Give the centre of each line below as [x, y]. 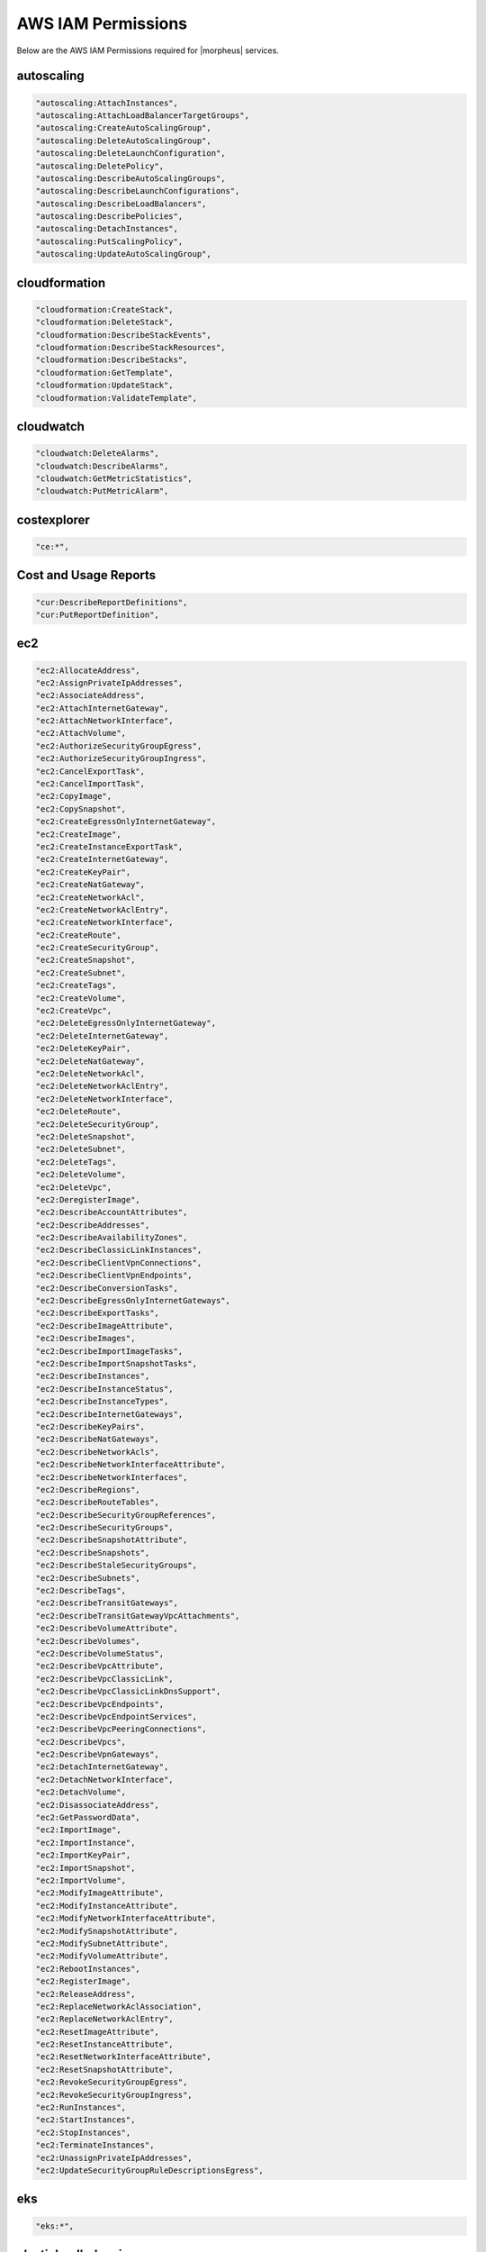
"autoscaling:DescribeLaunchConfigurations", [138, 191]
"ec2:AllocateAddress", [88, 670]
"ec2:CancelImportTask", [90, 784]
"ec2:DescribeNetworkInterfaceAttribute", [130, 1465]
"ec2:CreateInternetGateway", [102, 859]
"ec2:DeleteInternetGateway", [102, 1035]
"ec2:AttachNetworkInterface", [105, 721]
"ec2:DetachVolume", [81, 1792]
